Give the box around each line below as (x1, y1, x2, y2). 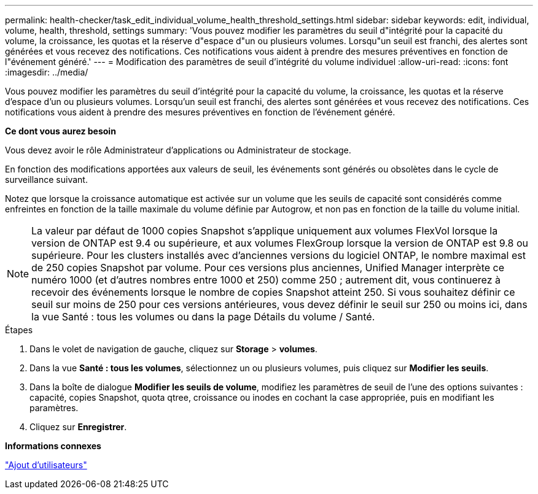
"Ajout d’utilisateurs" (5, 460, 87, 470)
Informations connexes (5, 441, 101, 451)
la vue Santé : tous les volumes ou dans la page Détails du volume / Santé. (31, 311, 375, 323)
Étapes (5, 325, 33, 335)
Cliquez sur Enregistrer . (29, 422, 127, 432)
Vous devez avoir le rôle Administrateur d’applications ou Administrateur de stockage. (5, 145, 351, 155)
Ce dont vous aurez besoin (5, 126, 116, 136)
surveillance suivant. (5, 174, 88, 185)
